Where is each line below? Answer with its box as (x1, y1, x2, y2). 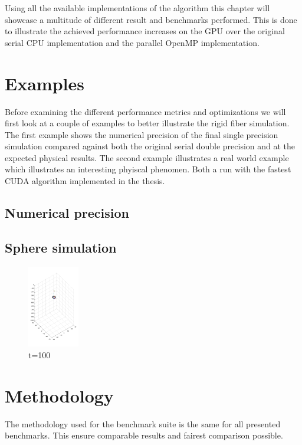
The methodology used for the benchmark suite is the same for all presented (5, 417, 281, 430)
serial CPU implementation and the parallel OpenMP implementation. (5, 36, 260, 48)
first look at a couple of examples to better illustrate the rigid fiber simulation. (5, 117, 290, 129)
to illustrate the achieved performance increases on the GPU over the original (5, 25, 285, 37)
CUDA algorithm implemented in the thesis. (5, 175, 165, 187)
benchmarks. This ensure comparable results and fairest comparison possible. (5, 429, 283, 441)
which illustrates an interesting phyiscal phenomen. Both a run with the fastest (5, 163, 291, 175)
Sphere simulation (5, 238, 117, 256)
